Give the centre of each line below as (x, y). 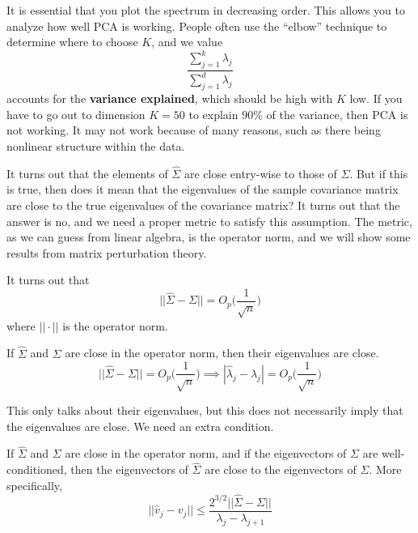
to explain (213, 114)
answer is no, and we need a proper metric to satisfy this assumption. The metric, (209, 221)
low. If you (376, 98)
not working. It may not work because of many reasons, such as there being (194, 130)
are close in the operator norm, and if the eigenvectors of (206, 453)
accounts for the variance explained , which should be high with (170, 98)
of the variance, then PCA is (337, 114)
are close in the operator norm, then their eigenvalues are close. (222, 353)
